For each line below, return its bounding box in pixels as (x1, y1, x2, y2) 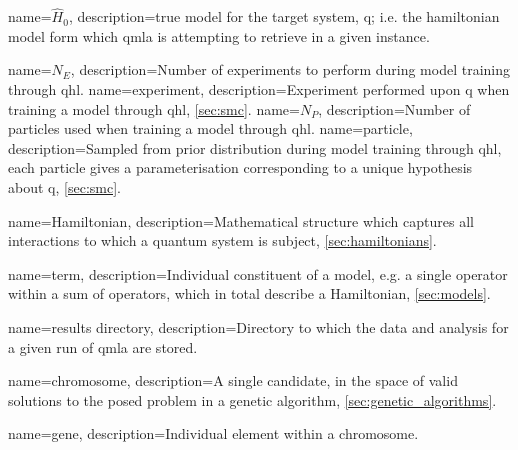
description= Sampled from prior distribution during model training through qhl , (8, 137, 502, 158)
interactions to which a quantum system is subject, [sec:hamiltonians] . (8, 230, 437, 251)
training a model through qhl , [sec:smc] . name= (8, 98, 300, 119)
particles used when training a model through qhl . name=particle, (8, 118, 413, 139)
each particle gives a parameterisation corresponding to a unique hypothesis (8, 157, 473, 178)
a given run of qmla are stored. (8, 336, 198, 357)
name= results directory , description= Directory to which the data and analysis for (8, 316, 509, 337)
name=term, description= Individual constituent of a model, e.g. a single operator (8, 263, 508, 284)
